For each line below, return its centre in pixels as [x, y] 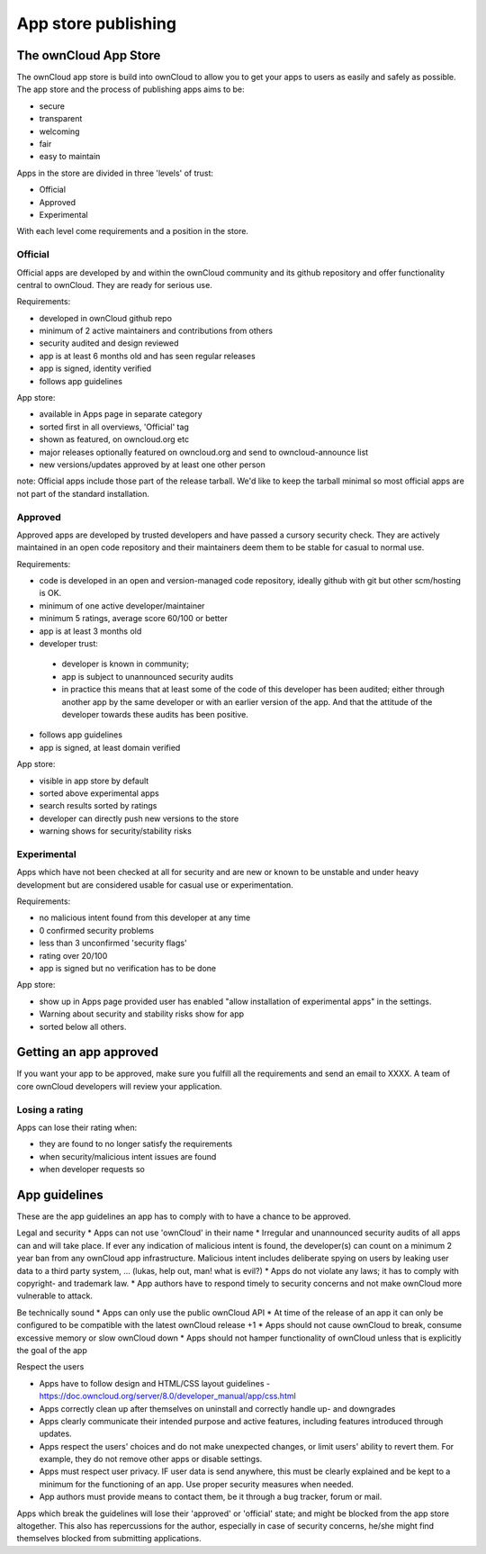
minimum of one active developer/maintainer [122, 605]
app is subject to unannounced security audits [148, 676]
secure [52, 106]
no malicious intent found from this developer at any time [145, 917]
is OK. [50, 593]
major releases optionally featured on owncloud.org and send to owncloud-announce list [204, 452]
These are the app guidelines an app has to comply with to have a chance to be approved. [184, 1216]
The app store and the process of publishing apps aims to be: [130, 89]
